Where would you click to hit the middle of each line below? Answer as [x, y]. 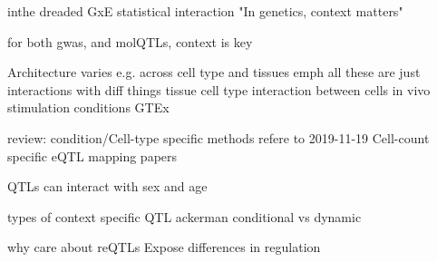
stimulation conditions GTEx [88, 107]
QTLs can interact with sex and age [107, 186]
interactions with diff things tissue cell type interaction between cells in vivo [219, 89]
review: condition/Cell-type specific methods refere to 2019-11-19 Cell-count [218, 137]
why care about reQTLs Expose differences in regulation [164, 247]
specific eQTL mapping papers [92, 155]
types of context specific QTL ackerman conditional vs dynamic [185, 216]
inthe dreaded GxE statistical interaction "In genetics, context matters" [205, 11]
